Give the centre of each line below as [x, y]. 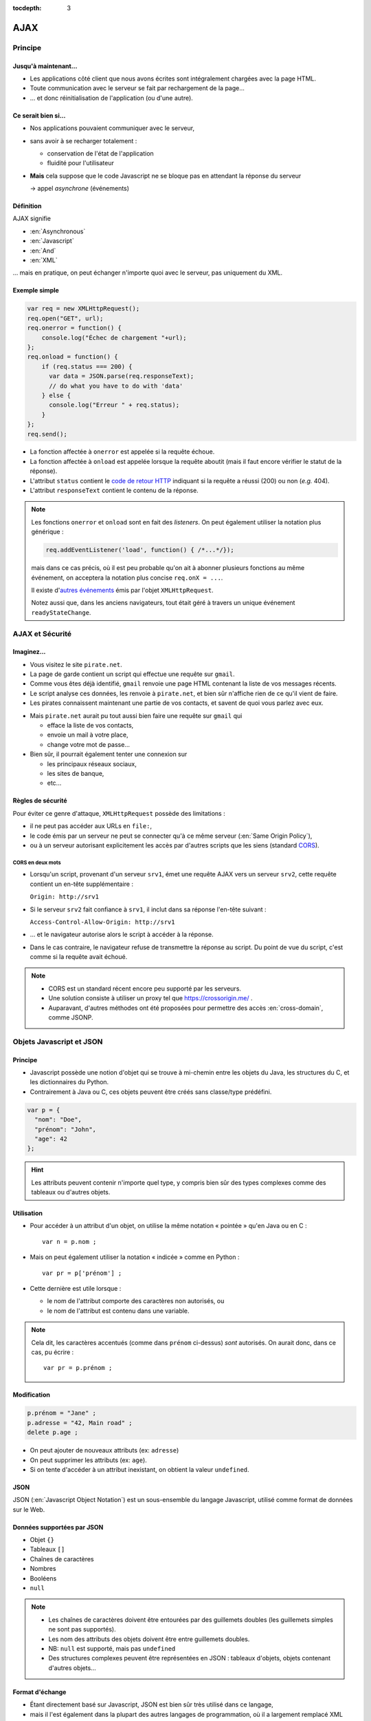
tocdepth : [27, 8]
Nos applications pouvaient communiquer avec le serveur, [112, 128]
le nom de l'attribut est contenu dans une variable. [118, 1311]
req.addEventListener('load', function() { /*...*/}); [140, 550]
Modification [32, 1395]
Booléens [43, 1578]
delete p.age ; [53, 1433]
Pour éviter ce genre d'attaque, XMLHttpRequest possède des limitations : [119, 813]
